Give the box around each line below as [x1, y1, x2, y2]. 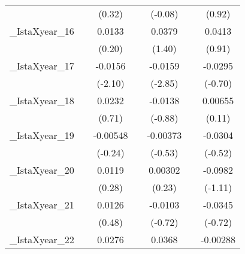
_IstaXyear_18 [10, 93, 74, 107]
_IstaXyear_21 [10, 198, 74, 211]
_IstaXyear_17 [10, 59, 74, 72]
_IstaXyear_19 [10, 128, 74, 142]
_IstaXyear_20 [10, 163, 74, 177]
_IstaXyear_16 [10, 24, 74, 38]
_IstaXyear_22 [10, 232, 74, 246]
